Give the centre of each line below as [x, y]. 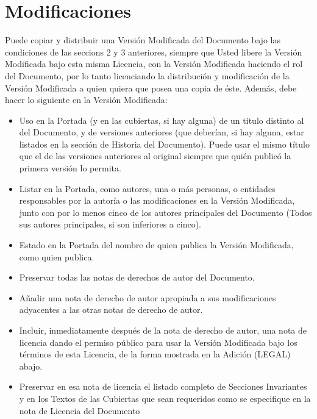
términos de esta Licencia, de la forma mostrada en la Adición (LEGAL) [155, 354]
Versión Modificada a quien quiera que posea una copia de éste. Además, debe [151, 88]
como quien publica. [57, 256]
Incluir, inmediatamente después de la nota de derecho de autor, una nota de [163, 330]
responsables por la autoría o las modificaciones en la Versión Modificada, [157, 200]
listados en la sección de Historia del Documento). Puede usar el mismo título [164, 144]
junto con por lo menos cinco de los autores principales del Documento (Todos [166, 212]
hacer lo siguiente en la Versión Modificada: [86, 100]
